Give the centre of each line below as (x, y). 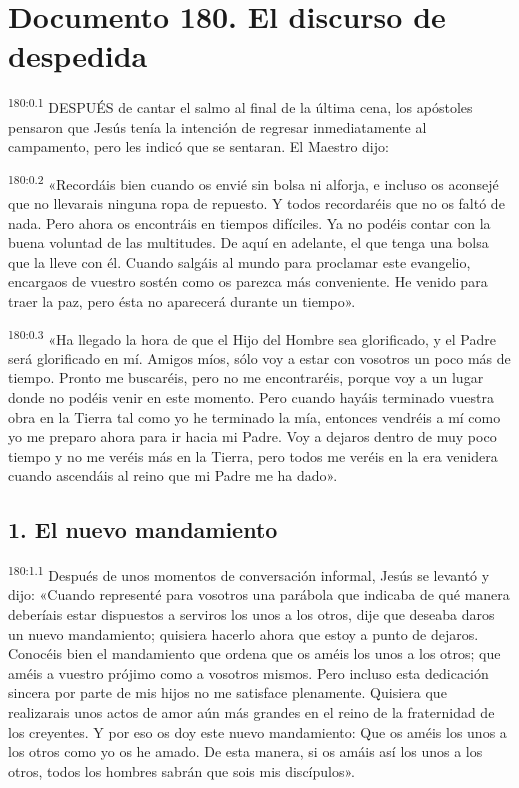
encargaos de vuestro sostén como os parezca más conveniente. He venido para (248, 281)
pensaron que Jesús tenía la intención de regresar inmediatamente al (217, 126)
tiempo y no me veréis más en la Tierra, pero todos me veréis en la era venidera (253, 455)
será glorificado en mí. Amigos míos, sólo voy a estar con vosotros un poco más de (259, 357)
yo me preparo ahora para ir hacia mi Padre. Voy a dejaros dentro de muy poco (252, 436)
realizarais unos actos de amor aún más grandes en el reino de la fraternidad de (251, 711)
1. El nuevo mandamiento (143, 529)
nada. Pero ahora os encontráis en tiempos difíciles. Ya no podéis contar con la (249, 222)
